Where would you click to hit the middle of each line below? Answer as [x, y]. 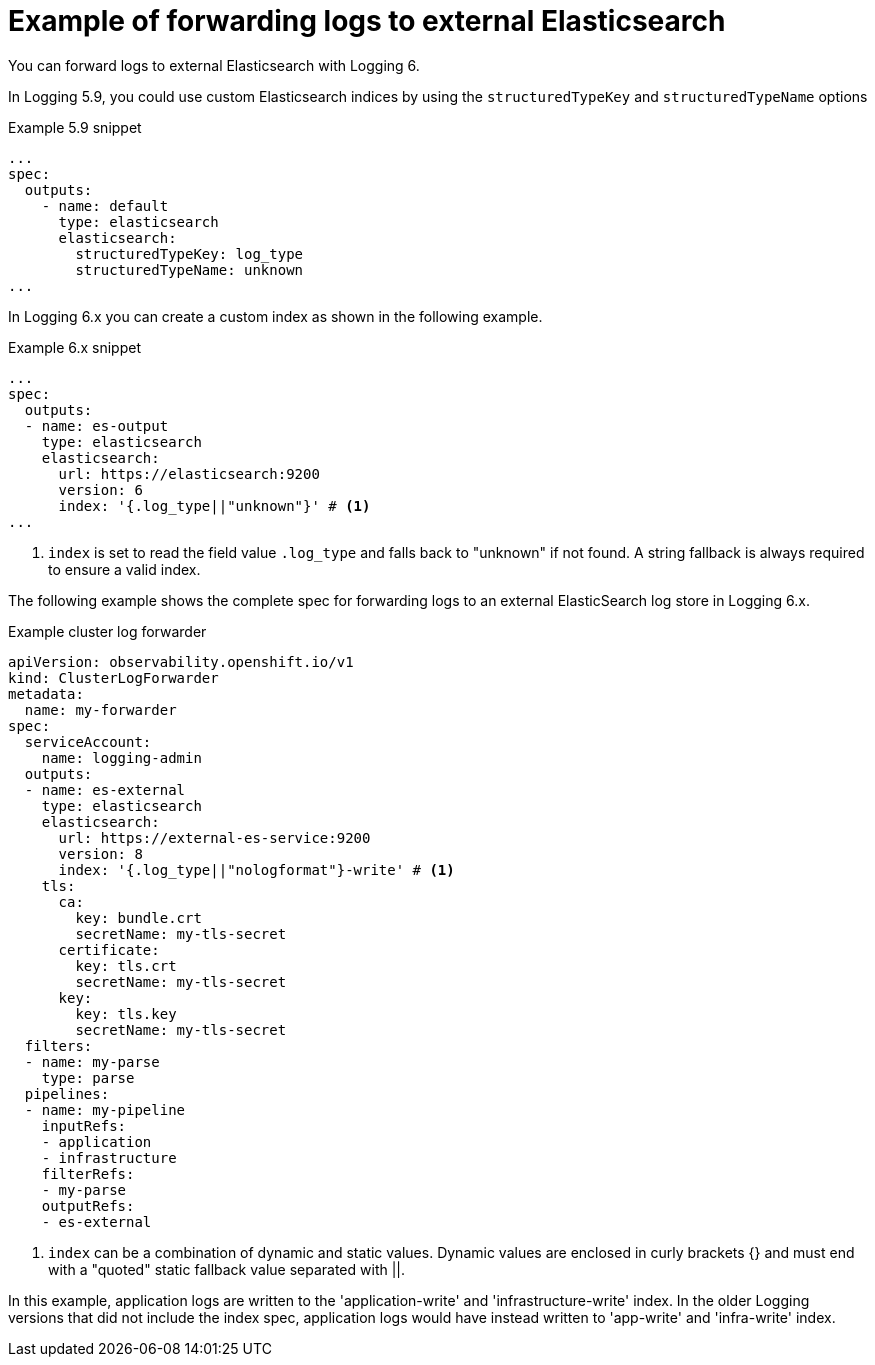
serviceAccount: [88, 741]
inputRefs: [84, 1125]
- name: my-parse [92, 1061]
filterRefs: [88, 1173]
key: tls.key [126, 1013]
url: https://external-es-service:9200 [214, 837]
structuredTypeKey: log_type [189, 253]
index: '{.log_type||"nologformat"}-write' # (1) [256, 869]
